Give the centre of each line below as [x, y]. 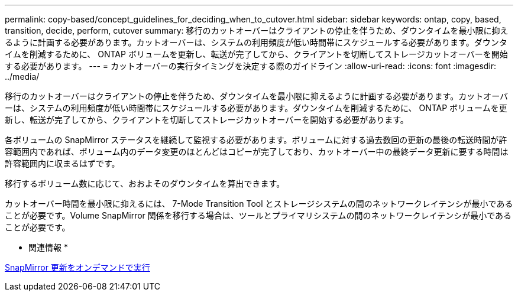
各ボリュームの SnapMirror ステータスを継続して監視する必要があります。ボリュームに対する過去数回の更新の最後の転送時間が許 [256, 140]
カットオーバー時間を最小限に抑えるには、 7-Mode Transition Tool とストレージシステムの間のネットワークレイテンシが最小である [259, 204]
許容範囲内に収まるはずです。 [62, 163]
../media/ [22, 77]
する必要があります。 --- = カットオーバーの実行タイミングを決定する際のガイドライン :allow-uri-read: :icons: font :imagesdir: [251, 66]
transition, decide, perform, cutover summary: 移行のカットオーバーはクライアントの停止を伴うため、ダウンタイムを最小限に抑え [257, 30]
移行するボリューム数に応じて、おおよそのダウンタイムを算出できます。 [145, 183]
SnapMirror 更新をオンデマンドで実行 [77, 267]
